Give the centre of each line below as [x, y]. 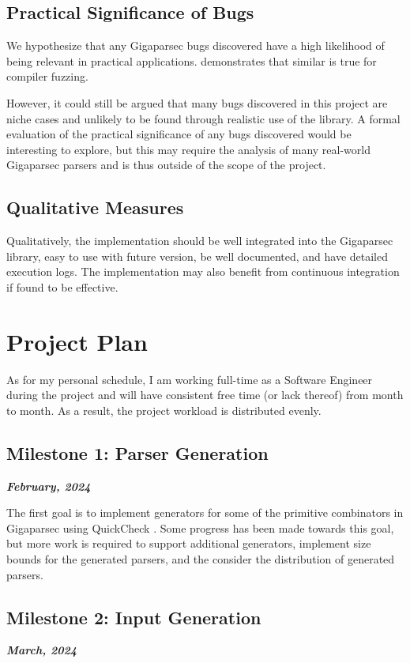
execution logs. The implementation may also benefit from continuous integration [203, 271]
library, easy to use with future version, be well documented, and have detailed [197, 256]
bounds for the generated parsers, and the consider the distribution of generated [201, 559]
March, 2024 [42, 650]
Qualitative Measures [95, 207]
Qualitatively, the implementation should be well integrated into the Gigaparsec [200, 241]
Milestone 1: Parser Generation [137, 452]
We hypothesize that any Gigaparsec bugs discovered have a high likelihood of [196, 45]
